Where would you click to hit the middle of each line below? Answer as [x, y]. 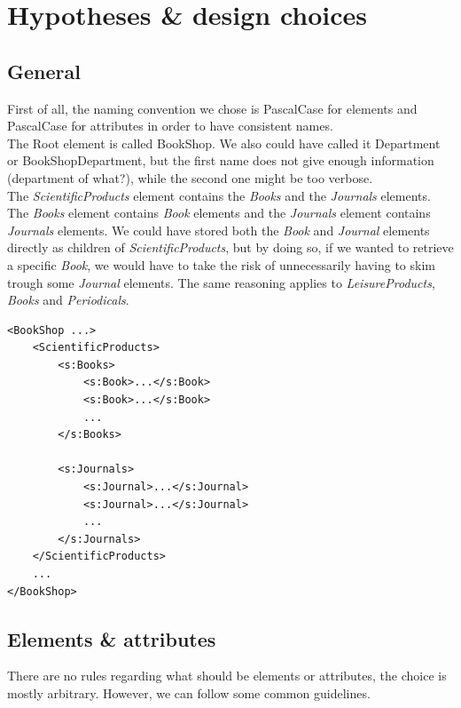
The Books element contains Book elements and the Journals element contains [219, 213]
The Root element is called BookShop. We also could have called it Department [224, 143]
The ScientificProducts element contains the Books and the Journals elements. [219, 195]
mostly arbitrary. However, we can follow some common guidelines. [189, 693]
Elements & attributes [112, 638]
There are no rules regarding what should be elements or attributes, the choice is [227, 676]
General [44, 71]
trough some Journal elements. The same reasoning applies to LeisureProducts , [221, 282]
